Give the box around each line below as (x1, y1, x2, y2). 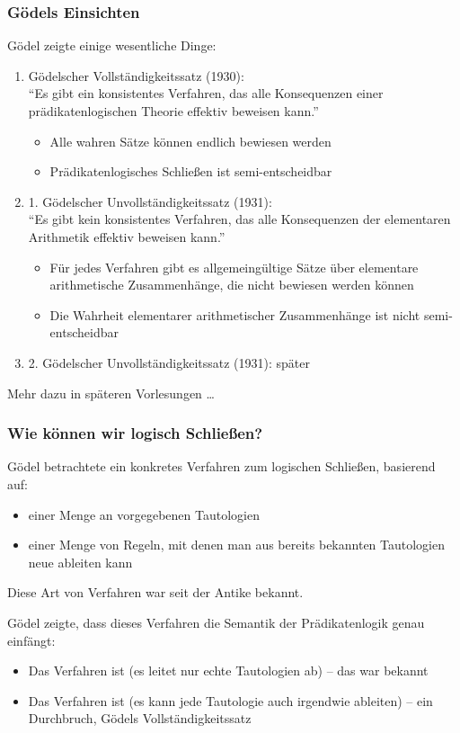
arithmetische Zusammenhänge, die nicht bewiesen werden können (49, 275, 414, 294)
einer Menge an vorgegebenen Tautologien (28, 505, 260, 523)
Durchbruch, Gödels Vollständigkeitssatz (28, 709, 252, 728)
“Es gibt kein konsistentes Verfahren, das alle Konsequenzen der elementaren (28, 210, 451, 228)
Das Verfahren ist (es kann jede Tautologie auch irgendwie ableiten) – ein (28, 691, 433, 710)
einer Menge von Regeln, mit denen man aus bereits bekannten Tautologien (28, 535, 445, 554)
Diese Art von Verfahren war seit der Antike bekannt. (7, 583, 304, 602)
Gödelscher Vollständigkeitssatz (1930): (28, 66, 244, 85)
